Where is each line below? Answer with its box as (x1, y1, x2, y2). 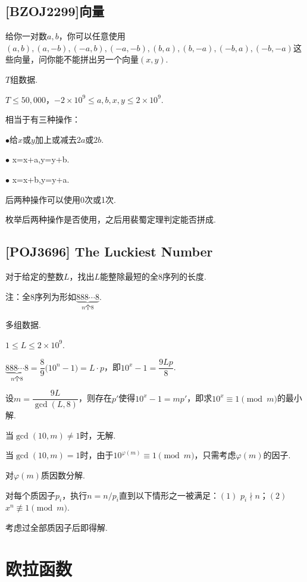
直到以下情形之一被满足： (118, 489, 219, 501)
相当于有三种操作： (5, 113, 80, 126)
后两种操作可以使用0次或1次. (5, 193, 116, 205)
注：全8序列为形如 (5, 290, 76, 302)
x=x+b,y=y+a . (12, 173, 70, 185)
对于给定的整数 (5, 270, 64, 282)
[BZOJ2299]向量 (5, 2, 105, 20)
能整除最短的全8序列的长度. (100, 270, 206, 282)
